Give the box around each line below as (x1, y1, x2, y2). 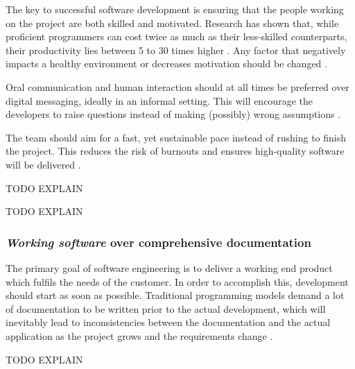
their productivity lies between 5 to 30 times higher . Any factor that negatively (6, 42, 346, 57)
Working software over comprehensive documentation (6, 233, 311, 250)
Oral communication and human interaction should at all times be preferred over (6, 79, 349, 94)
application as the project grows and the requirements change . (6, 328, 273, 343)
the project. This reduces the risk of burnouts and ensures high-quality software (6, 144, 345, 158)
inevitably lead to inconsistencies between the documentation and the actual (6, 315, 331, 329)
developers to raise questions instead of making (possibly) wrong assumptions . (6, 107, 341, 121)
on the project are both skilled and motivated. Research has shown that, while (6, 15, 339, 30)
